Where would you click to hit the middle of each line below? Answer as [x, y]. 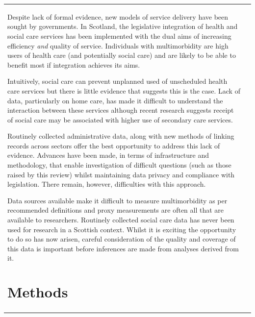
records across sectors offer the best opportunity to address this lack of [114, 145]
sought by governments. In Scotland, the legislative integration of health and [123, 26]
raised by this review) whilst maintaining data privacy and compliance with [121, 174]
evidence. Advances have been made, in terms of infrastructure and [108, 155]
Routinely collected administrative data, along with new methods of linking [121, 136]
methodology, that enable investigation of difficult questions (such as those [119, 165]
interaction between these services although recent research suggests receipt [121, 110]
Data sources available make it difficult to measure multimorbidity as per [117, 200]
